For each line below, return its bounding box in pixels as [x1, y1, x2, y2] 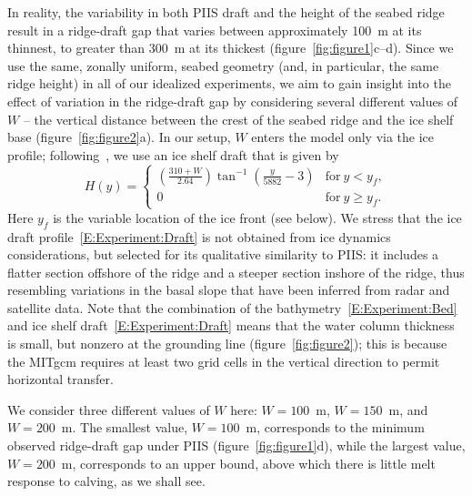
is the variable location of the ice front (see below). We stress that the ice [53, 208, 462, 227]
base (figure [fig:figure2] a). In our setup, [7, 127, 231, 147]
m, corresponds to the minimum [246, 418, 425, 437]
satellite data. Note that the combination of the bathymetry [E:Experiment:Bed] [7, 298, 457, 317]
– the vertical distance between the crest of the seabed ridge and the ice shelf [23, 109, 454, 128]
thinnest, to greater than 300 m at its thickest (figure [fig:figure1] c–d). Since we [7, 38, 454, 57]
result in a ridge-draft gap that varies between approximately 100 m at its [7, 20, 422, 39]
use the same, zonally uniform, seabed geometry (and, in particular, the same [7, 56, 439, 75]
